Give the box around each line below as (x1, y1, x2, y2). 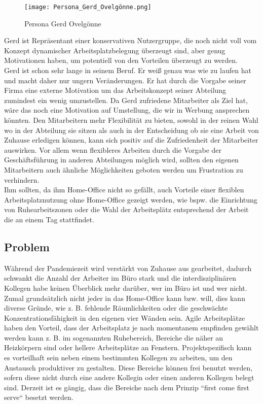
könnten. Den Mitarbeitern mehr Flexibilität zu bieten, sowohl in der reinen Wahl (4, 115, 258, 125)
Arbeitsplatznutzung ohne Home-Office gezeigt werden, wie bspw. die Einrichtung (4, 194, 257, 205)
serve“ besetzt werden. (4, 392, 73, 402)
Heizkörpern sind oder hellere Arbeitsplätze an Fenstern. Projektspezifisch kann (4, 342, 252, 353)
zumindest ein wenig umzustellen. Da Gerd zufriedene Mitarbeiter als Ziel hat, (4, 94, 248, 105)
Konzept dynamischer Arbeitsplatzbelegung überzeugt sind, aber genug (4, 45, 226, 55)
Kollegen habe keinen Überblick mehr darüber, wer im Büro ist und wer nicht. (4, 282, 247, 293)
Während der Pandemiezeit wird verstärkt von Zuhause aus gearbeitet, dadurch (4, 262, 252, 273)
